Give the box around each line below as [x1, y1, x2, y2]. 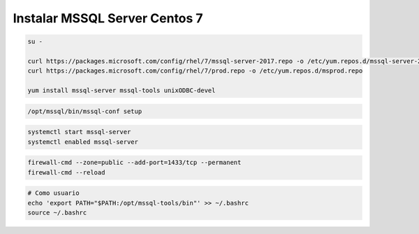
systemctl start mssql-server [27, 128, 131, 136]
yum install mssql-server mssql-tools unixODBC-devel [27, 87, 216, 94]
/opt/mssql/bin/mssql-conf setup [27, 107, 142, 115]
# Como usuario [27, 189, 80, 197]
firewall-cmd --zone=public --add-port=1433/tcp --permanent [27, 159, 242, 167]
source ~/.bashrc [27, 208, 87, 217]
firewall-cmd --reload [27, 168, 105, 176]
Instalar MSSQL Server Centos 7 [13, 10, 203, 26]
